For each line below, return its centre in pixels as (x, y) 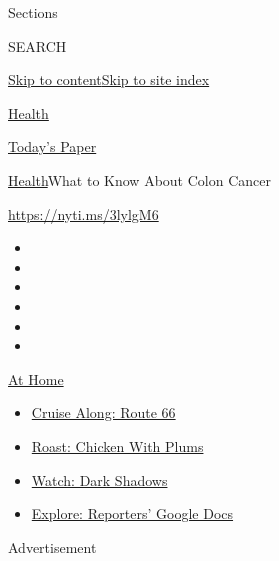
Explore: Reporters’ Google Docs (132, 513)
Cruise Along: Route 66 (103, 412)
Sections (33, 12)
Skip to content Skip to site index (109, 79)
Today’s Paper (52, 146)
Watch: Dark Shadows (99, 479)
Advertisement (52, 546)
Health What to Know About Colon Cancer (139, 179)
